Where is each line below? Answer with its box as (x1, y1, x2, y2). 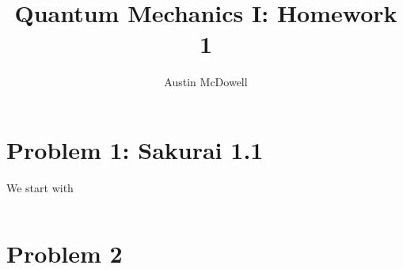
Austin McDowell (164, 74, 248, 90)
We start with (6, 179, 74, 195)
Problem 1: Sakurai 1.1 (6, 133, 264, 165)
